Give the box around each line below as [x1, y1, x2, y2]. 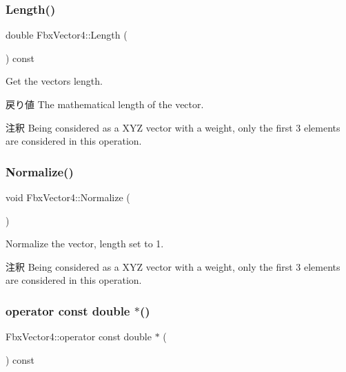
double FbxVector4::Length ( [6, 28, 128, 42]
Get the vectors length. [6, 74, 103, 88]
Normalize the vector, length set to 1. [6, 236, 164, 251]
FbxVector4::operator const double [6, 329, 152, 344]
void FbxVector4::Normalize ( [6, 190, 130, 204]
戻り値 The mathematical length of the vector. [6, 97, 204, 111]
